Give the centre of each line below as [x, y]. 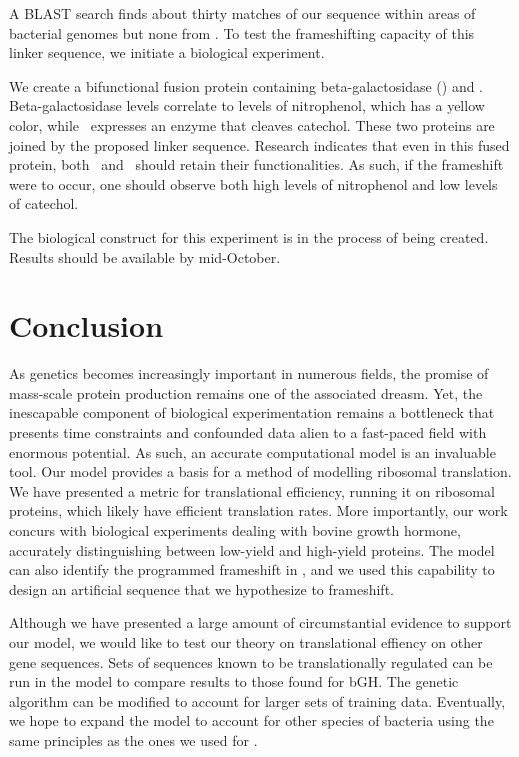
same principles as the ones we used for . [133, 739]
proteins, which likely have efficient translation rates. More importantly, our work [258, 510]
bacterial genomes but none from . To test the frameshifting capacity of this [242, 32]
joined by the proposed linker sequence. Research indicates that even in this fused [259, 144]
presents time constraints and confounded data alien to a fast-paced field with [248, 432]
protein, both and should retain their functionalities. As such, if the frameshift [256, 164]
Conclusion [86, 325]
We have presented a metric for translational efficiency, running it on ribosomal [252, 490]
